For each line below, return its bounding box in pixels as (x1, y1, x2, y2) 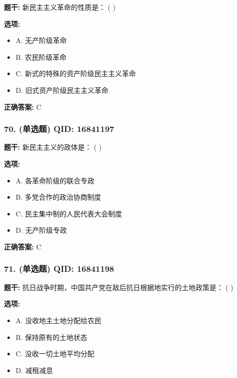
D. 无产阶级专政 (15, 225, 67, 235)
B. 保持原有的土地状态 (15, 332, 88, 342)
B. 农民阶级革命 (15, 51, 67, 62)
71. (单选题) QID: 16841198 (4, 262, 114, 275)
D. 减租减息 (15, 365, 53, 375)
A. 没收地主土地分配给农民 (15, 315, 101, 325)
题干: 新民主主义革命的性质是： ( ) (4, 2, 116, 12)
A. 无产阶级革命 (15, 35, 67, 45)
